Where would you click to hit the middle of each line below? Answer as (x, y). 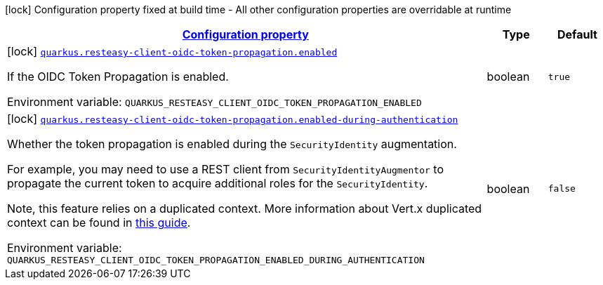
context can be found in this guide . (99, 223)
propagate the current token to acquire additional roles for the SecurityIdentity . (218, 183)
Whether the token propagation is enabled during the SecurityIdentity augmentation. (232, 144)
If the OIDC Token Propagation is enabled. (118, 77)
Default (577, 34)
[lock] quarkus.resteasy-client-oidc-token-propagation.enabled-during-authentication (233, 119)
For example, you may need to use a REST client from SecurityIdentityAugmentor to (225, 169)
